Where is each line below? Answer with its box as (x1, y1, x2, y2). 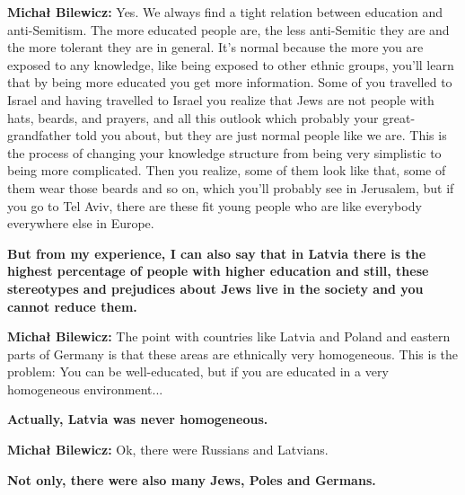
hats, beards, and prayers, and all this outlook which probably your (7, 108, 379, 127)
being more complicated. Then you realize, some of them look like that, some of (7, 161, 446, 180)
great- (382, 108, 416, 127)
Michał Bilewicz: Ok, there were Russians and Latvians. (7, 440, 329, 459)
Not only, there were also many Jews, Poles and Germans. (7, 470, 376, 489)
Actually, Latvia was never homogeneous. (7, 410, 268, 429)
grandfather (7, 126, 72, 145)
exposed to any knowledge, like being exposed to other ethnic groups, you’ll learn (7, 55, 454, 74)
